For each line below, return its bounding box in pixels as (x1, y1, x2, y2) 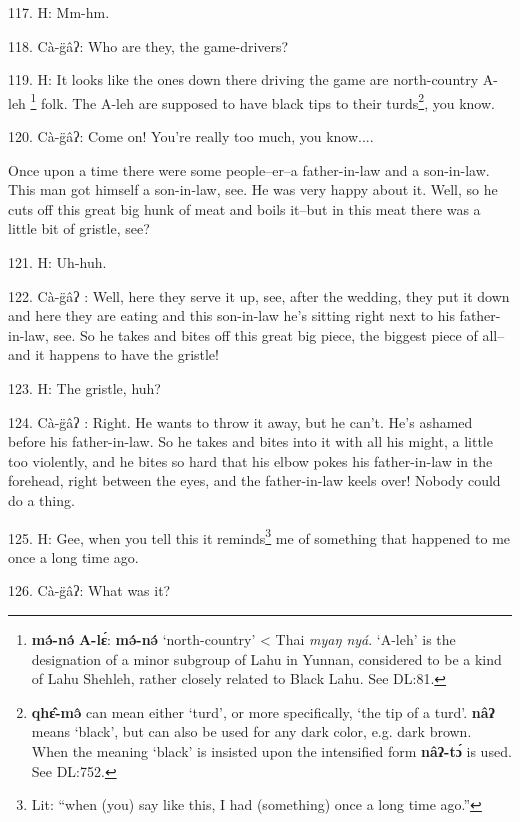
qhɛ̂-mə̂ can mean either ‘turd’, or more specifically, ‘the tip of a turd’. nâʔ (31, 701, 495, 722)
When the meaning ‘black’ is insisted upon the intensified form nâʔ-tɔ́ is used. (31, 740, 512, 761)
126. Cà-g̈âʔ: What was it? (8, 580, 171, 601)
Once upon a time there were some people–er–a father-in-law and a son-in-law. (8, 159, 490, 180)
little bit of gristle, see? (8, 218, 150, 239)
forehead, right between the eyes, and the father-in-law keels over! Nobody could (8, 470, 501, 491)
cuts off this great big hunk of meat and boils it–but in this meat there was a (8, 198, 481, 219)
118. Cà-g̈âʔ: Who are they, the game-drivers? (8, 35, 289, 56)
